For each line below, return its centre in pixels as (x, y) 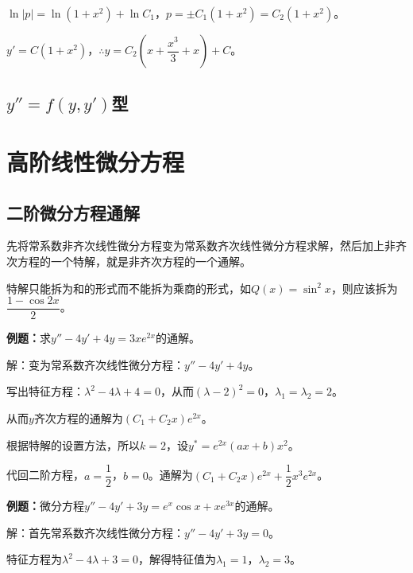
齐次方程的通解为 (78, 417)
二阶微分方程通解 (73, 212)
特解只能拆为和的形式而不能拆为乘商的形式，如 (129, 288)
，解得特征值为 (177, 559)
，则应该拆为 (364, 288)
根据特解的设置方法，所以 (73, 444)
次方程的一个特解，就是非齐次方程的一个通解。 (129, 261)
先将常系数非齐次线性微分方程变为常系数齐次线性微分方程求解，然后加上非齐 (206, 246)
